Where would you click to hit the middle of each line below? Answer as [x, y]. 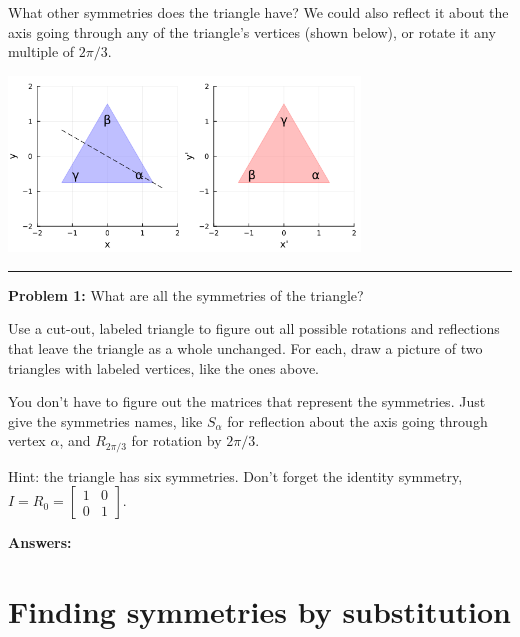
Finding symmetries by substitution [259, 611]
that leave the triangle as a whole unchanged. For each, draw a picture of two [245, 347]
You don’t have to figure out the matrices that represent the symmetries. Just [247, 401]
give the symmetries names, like [105, 420]
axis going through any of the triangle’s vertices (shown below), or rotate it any [252, 31]
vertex [27, 440]
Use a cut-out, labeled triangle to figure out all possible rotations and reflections [254, 328]
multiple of [41, 51]
